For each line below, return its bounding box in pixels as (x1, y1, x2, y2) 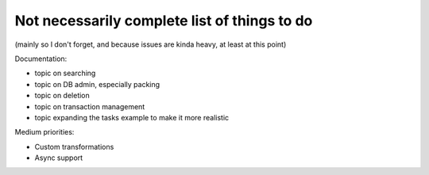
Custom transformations (34, 142, 114, 151)
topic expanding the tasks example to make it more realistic (34, 112, 230, 122)
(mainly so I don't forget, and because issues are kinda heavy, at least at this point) (14, 40, 287, 49)
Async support (34, 153, 83, 162)
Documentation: (14, 54, 68, 63)
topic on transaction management (34, 101, 145, 111)
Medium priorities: (14, 127, 75, 137)
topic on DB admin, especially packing (34, 79, 160, 89)
